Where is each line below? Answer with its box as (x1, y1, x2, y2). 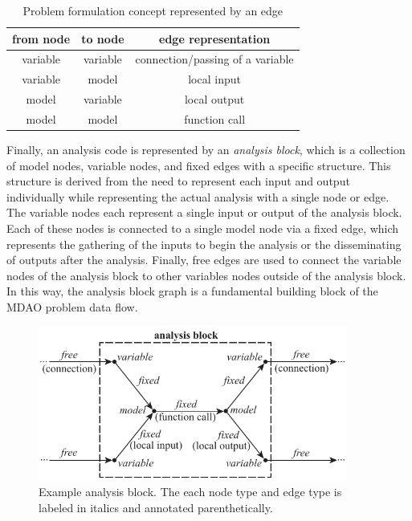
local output (184, 91, 245, 108)
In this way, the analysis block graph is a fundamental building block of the (6, 283, 378, 299)
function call (184, 110, 246, 127)
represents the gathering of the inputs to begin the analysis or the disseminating (6, 235, 402, 252)
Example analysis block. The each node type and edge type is (39, 483, 342, 500)
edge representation (159, 30, 271, 47)
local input (188, 71, 241, 88)
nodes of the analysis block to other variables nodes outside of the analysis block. (6, 267, 406, 283)
